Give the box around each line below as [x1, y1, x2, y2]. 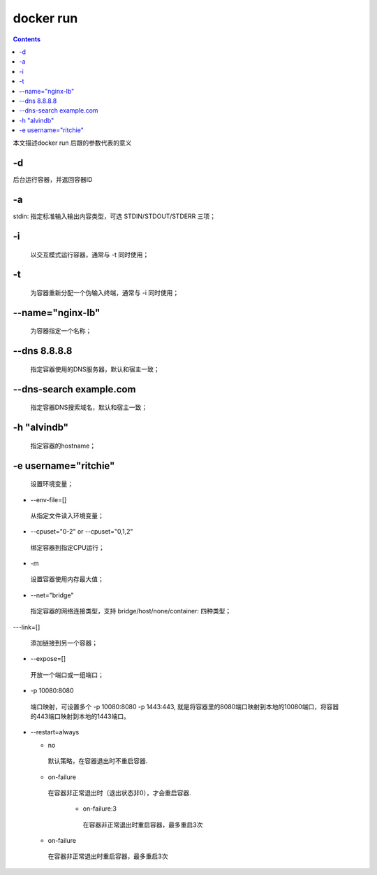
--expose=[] [30, 655, 66, 663]
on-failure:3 [82, 804, 117, 813]
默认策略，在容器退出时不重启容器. [47, 757, 148, 765]
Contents [13, 35, 41, 43]
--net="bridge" [30, 591, 74, 599]
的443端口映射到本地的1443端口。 [30, 712, 131, 720]
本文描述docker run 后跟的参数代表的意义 [13, 138, 132, 147]
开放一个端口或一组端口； [30, 670, 104, 678]
